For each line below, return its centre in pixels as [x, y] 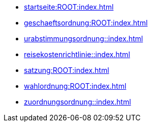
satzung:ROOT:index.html [67, 70]
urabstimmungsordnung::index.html [84, 39]
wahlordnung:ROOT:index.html [75, 86]
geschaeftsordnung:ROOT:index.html [86, 23]
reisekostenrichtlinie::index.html [77, 54]
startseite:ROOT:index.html [69, 7]
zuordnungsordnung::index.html [78, 102]
